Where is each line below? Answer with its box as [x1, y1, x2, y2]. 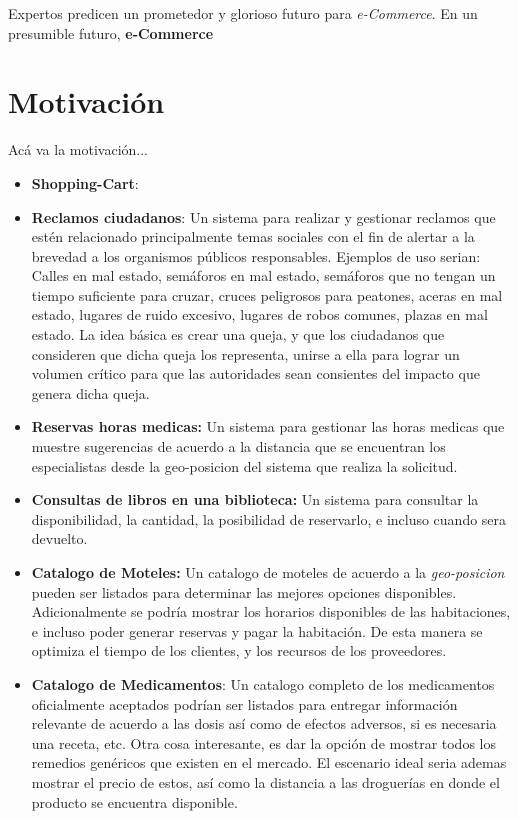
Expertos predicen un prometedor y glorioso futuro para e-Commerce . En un [8, 3, 478, 23]
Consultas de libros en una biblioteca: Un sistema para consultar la [31, 489, 479, 510]
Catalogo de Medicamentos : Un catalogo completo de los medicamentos [31, 673, 495, 694]
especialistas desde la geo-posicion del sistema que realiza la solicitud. [31, 455, 458, 476]
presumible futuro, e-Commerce [8, 22, 214, 43]
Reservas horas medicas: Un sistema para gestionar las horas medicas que [31, 416, 505, 437]
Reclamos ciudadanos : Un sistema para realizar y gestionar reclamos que [31, 206, 496, 227]
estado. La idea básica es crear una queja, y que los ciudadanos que [31, 324, 445, 345]
